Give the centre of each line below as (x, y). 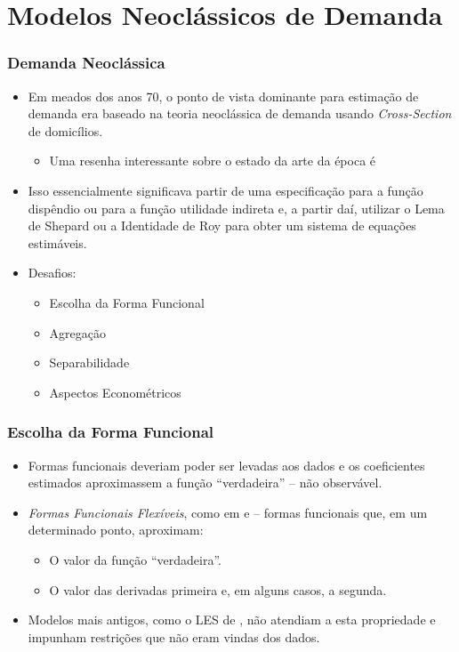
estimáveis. (57, 242)
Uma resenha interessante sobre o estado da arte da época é (213, 161)
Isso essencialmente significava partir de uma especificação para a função (225, 190)
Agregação (78, 332)
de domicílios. (65, 130)
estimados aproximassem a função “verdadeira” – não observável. (205, 483)
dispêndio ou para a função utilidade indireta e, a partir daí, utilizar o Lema (236, 208)
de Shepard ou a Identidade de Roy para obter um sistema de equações (222, 225)
